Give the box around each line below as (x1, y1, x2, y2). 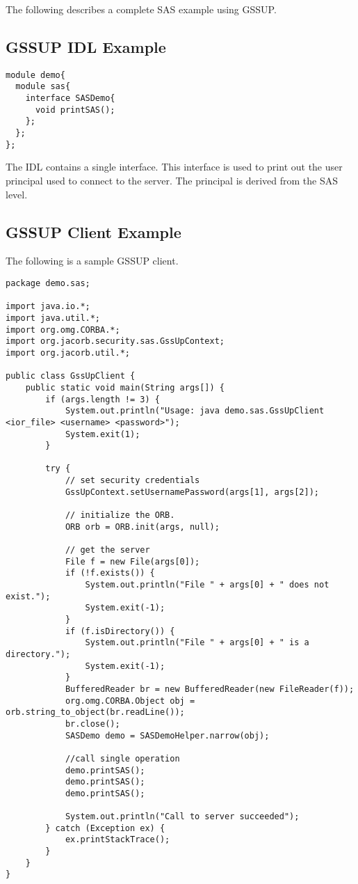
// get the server (65, 545, 150, 555)
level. (6, 187, 28, 201)
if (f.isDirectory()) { (65, 626, 175, 636)
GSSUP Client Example (6, 221, 181, 242)
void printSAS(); (35, 104, 115, 115)
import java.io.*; (6, 301, 90, 312)
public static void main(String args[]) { (25, 382, 225, 393)
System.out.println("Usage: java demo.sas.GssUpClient (65, 406, 325, 416)
